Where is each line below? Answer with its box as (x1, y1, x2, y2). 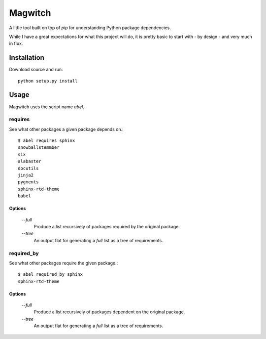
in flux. (9, 41, 23, 46)
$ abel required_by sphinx (18, 272, 83, 277)
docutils (18, 166, 39, 171)
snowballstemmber (18, 145, 60, 150)
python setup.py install (18, 78, 78, 84)
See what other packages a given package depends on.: (9, 126, 124, 132)
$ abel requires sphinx (18, 138, 75, 143)
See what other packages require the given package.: (9, 260, 118, 266)
